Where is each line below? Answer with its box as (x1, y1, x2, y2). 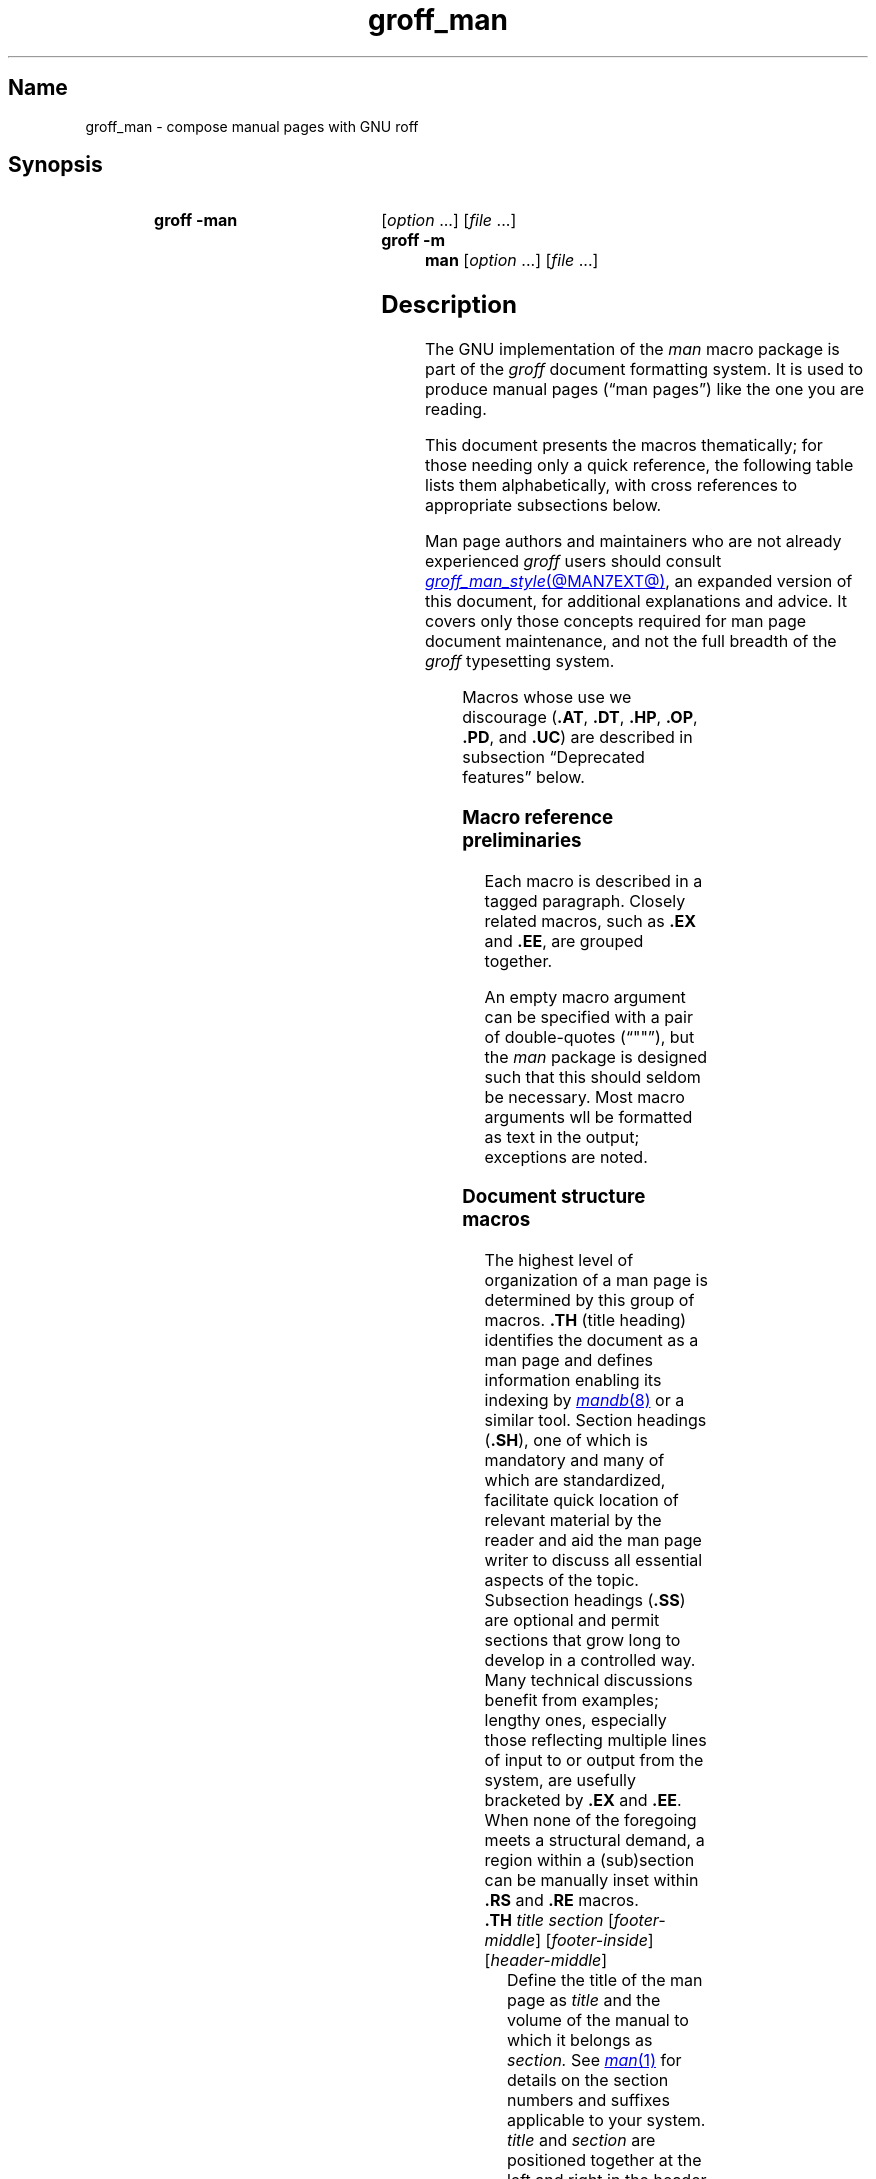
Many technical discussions (484, 1670, 693, 1691)
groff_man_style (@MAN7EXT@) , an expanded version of (425, 571, 853, 592)
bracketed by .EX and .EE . (484, 1790, 682, 1811)
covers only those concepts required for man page (425, 611, 807, 632)
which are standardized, (484, 1470, 666, 1491)
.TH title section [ (484, 1910, 614, 1931)
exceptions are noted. (484, 1146, 648, 1167)
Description (381, 290, 517, 320)
